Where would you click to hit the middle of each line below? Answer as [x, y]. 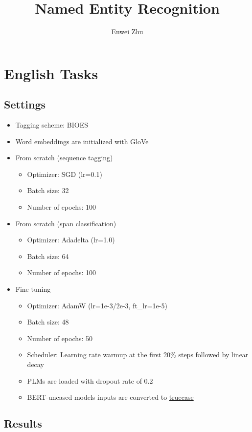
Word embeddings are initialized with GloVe [82, 141]
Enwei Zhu [127, 32]
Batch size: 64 [48, 256]
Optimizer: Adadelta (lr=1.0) [71, 240]
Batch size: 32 [48, 190]
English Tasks [51, 73]
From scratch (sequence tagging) [64, 158]
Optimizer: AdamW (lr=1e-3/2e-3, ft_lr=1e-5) [97, 305]
